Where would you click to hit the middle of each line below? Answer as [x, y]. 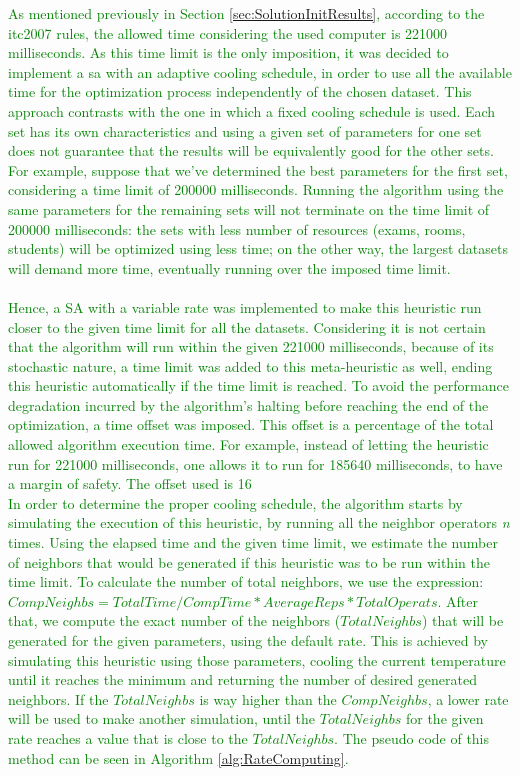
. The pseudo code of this [412, 737]
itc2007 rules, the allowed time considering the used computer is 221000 [228, 32]
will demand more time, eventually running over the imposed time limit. [229, 267]
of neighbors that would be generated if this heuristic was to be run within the [249, 561]
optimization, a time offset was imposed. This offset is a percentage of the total [251, 424]
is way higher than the [268, 698]
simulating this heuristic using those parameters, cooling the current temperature [257, 659]
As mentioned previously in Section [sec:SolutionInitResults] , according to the [246, 13]
